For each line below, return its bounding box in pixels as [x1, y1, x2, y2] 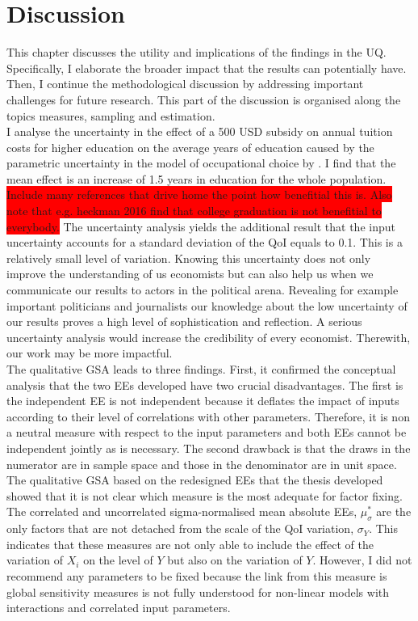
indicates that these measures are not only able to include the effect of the [6, 535, 374, 552]
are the [376, 503, 412, 520]
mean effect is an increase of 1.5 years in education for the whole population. [6, 170, 387, 187]
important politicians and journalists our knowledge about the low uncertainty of [6, 297, 408, 314]
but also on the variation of [167, 551, 303, 568]
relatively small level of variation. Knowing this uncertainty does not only [6, 249, 371, 266]
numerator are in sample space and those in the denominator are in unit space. [6, 455, 397, 472]
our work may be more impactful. [6, 344, 173, 361]
